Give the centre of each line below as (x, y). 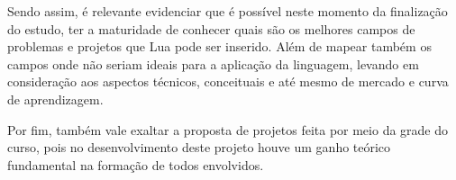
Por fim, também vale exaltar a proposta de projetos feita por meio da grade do (228, 129)
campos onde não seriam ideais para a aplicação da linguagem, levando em (213, 63)
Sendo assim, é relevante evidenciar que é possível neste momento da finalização (228, 11)
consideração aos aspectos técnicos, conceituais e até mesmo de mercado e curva (228, 81)
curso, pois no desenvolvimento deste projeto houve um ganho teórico (199, 147)
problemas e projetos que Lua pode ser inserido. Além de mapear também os (219, 46)
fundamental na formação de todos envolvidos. (136, 164)
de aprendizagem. (55, 99)
